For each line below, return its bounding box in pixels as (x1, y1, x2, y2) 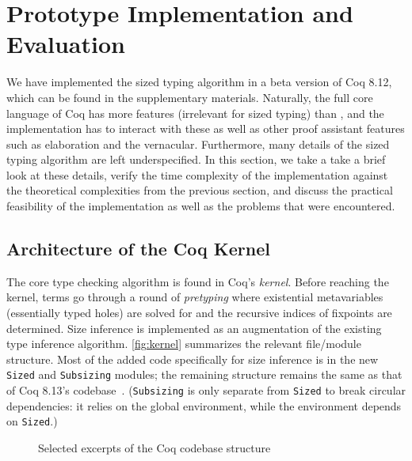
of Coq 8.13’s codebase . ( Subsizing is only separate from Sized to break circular (6, 382, 406, 399)
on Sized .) (6, 413, 58, 429)
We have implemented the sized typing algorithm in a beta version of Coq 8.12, (6, 74, 392, 90)
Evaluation (6, 28, 125, 60)
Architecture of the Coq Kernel (6, 236, 270, 261)
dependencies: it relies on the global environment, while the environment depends (6, 397, 402, 414)
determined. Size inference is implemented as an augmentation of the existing (6, 319, 382, 336)
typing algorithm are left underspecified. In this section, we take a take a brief (6, 151, 386, 168)
